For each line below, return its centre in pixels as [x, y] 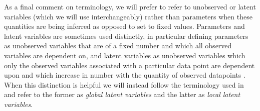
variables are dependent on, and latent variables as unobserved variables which [125, 55]
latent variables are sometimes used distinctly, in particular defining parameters [126, 36]
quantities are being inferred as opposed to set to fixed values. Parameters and [124, 26]
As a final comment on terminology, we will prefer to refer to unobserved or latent [130, 6]
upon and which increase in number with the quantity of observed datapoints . [125, 75]
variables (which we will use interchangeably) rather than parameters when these [128, 16]
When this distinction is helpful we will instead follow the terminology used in [124, 84]
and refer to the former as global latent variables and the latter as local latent [122, 94]
